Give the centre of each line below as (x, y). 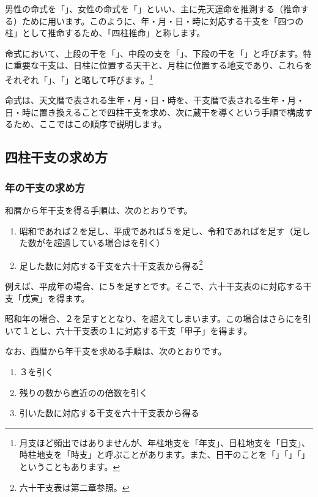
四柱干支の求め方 (56, 157)
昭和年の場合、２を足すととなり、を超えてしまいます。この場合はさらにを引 (158, 319)
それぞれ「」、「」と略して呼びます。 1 (79, 78)
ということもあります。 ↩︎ (70, 466)
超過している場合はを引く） (109, 243)
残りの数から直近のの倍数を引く (83, 392)
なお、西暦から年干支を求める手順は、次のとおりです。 (116, 351)
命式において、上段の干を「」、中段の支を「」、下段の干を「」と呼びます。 (154, 53)
